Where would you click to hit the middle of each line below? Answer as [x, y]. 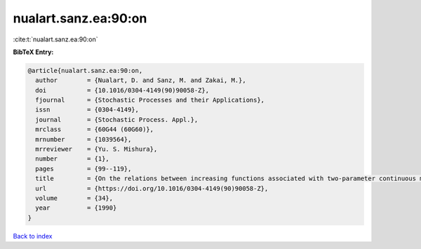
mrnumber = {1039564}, [83, 139]
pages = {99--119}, [83, 169]
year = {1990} [76, 208]
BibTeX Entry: [33, 52]
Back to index [33, 236]
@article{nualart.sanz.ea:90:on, [85, 70]
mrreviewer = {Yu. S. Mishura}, [96, 149]
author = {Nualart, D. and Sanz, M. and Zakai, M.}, [141, 80]
